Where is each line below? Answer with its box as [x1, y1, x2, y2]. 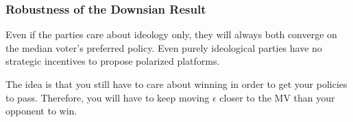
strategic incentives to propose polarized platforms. [5, 54, 220, 68]
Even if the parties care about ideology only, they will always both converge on [5, 27, 337, 42]
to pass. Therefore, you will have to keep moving [5, 90, 210, 104]
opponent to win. [5, 104, 77, 118]
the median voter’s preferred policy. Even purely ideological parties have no [5, 40, 322, 55]
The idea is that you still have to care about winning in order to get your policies [5, 77, 348, 91]
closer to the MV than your [219, 90, 335, 104]
